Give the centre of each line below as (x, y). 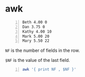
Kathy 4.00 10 (37, 31)
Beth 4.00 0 (35, 22)
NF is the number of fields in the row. (42, 50)
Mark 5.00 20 (36, 36)
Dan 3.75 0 (33, 27)
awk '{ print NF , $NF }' (49, 69)
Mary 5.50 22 (36, 41)
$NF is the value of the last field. (37, 60)
